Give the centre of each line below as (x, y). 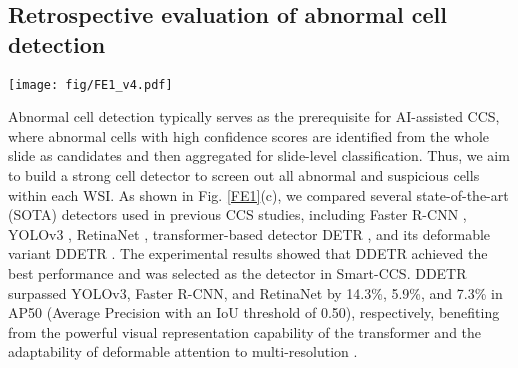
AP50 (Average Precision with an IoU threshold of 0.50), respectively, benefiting (254, 312)
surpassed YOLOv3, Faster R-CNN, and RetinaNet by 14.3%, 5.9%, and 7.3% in (255, 292)
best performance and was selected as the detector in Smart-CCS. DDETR (237, 273)
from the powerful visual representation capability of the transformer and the (245, 331)
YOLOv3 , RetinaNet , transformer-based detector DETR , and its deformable (249, 233)
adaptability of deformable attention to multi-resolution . (183, 351)
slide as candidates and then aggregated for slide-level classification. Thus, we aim (259, 155)
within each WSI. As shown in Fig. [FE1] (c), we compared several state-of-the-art (258, 194)
